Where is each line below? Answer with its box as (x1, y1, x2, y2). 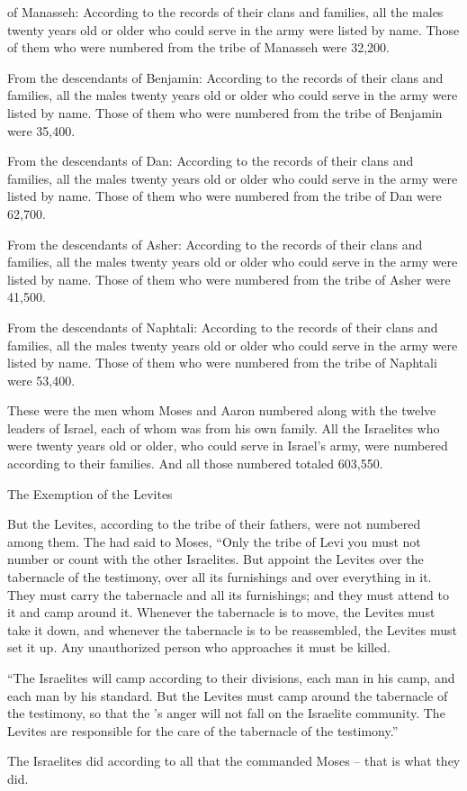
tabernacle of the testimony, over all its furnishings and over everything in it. (7, 568, 432, 586)
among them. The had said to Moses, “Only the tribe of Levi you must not (7, 532, 421, 550)
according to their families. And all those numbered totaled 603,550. (7, 454, 383, 473)
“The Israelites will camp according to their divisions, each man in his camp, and (7, 668, 455, 686)
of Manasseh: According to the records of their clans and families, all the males (7, 3, 444, 21)
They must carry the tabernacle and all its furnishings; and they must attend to (7, 585, 449, 604)
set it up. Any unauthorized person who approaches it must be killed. (7, 638, 391, 657)
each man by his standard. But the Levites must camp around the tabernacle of (7, 686, 448, 705)
